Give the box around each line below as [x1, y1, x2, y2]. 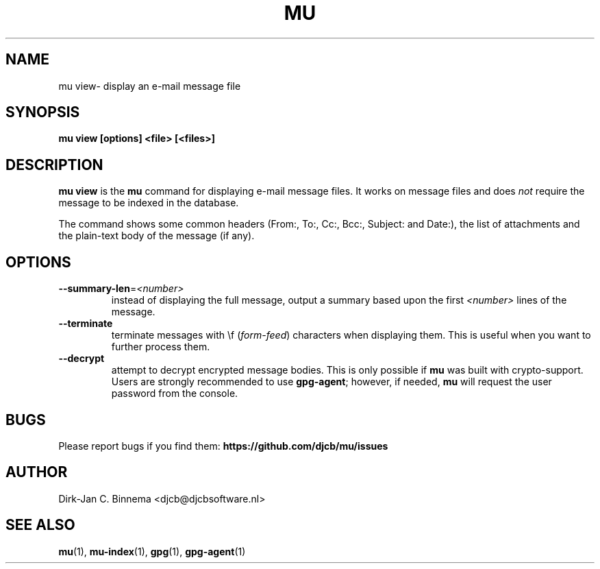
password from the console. [111, 387, 238, 400]
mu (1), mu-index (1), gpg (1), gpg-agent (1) [58, 545, 246, 557]
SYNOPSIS [5, 104, 80, 121]
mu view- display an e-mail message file [58, 80, 241, 92]
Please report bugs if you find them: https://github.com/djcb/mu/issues [58, 439, 388, 452]
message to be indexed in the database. [58, 197, 239, 209]
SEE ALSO [5, 516, 75, 534]
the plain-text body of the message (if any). [58, 230, 255, 242]
